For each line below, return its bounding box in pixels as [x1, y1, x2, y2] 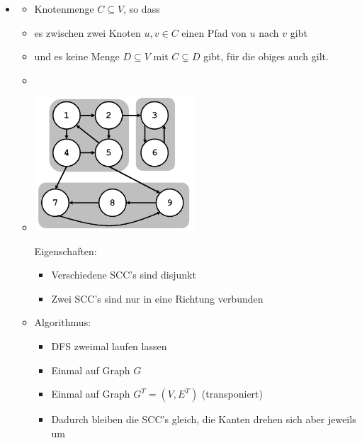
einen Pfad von [181, 25, 247, 40]
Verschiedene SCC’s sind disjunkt [51, 267, 196, 282]
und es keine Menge [34, 49, 120, 64]
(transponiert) [201, 386, 263, 401]
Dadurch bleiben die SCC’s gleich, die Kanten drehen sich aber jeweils [51, 412, 356, 427]
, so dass [123, 1, 160, 16]
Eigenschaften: [34, 243, 97, 258]
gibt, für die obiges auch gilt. [203, 49, 329, 64]
